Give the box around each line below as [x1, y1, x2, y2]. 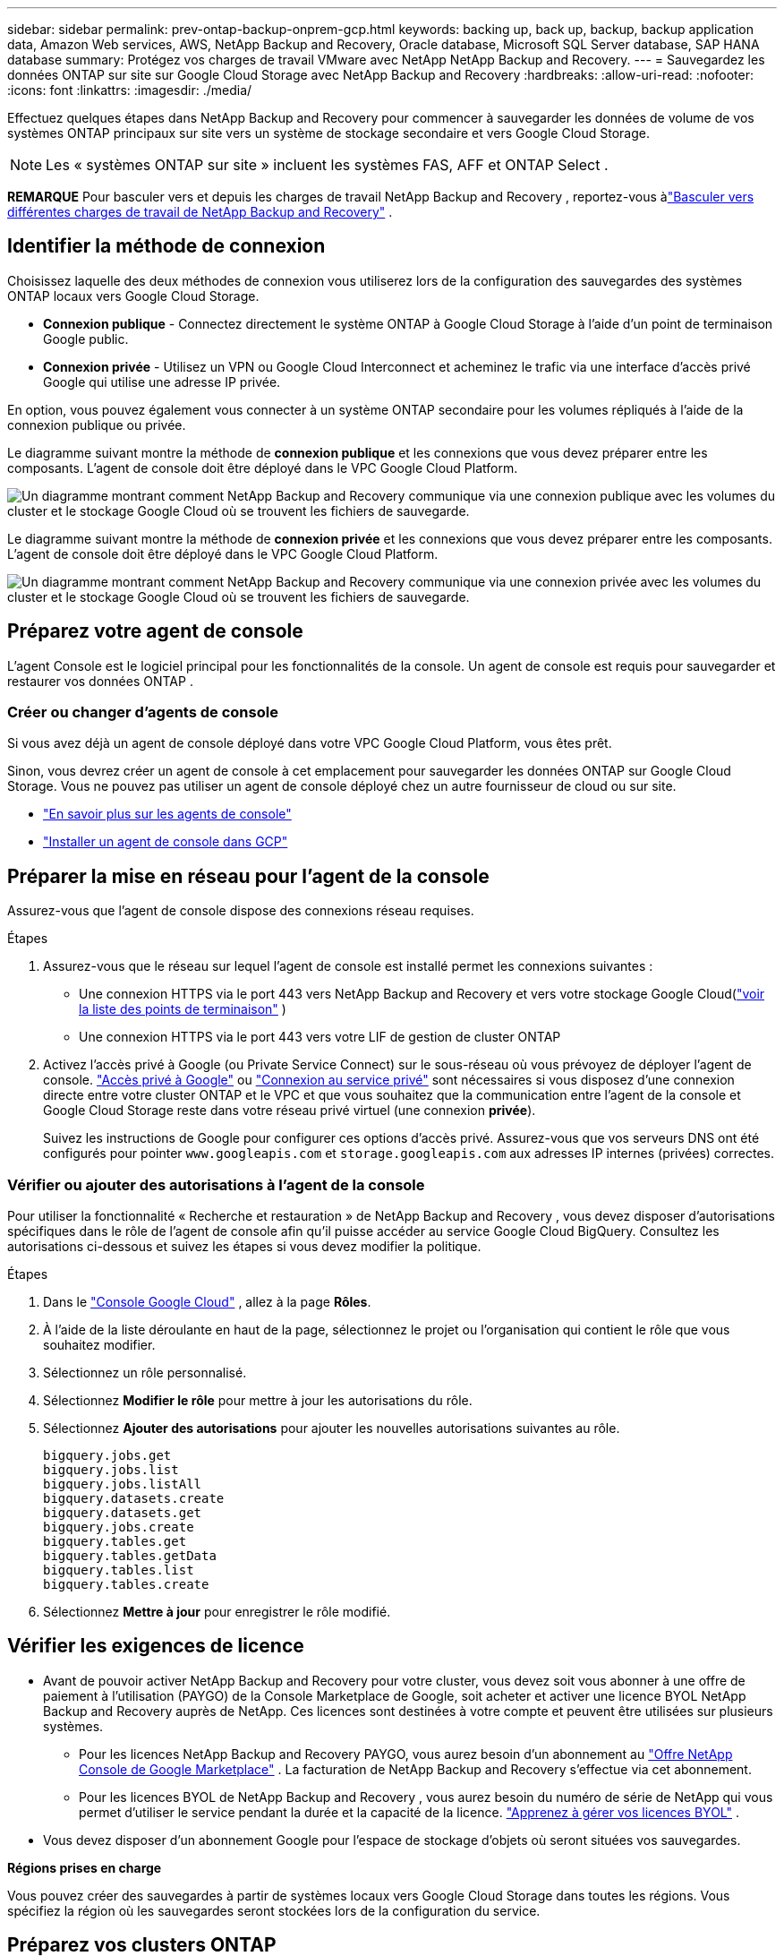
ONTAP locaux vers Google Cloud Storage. [7, 287, 260, 304]
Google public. [43, 330, 129, 347]
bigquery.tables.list [43, 1563, 194, 1578]
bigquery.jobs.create [43, 1520, 194, 1535]
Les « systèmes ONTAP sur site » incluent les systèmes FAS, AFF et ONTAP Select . [46, 156, 609, 174]
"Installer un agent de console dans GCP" [43, 834, 288, 850]
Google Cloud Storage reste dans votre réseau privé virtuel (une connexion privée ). [43, 1102, 536, 1119]
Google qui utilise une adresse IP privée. [43, 373, 281, 390]
